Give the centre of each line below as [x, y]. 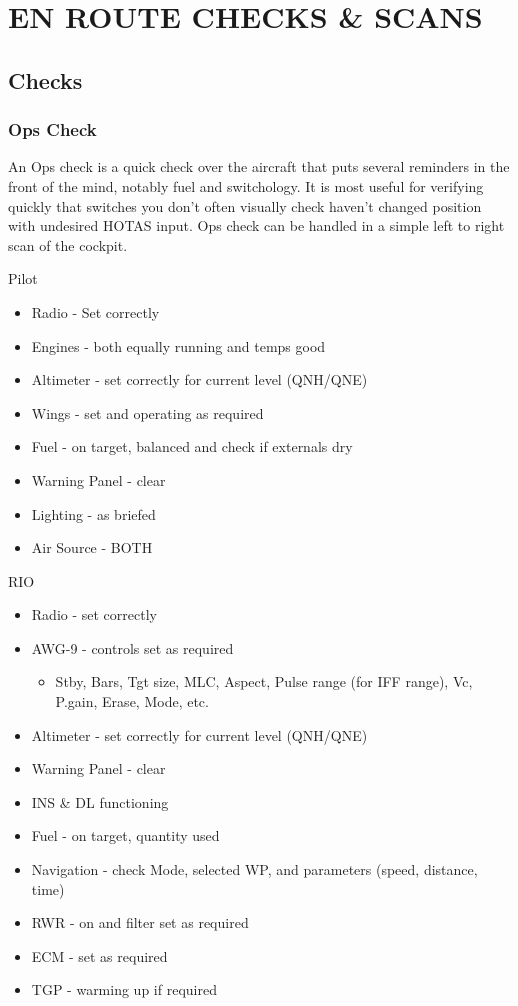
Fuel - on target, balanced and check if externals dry [192, 446]
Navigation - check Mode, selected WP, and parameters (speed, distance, [254, 869]
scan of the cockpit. [68, 244]
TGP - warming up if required [124, 989]
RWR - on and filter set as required [140, 922]
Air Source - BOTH [92, 547]
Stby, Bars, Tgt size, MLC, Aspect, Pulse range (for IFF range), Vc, [264, 681]
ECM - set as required [99, 955]
